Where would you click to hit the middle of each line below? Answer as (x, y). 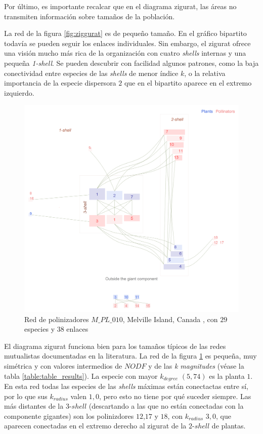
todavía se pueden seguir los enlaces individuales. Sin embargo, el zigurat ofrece (127, 43)
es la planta (227, 376)
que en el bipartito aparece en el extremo (188, 83)
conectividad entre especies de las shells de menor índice (91, 73)
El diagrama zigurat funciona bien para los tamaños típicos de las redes (115, 346)
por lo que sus (26, 396)
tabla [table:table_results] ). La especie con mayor (81, 376)
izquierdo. (19, 92)
